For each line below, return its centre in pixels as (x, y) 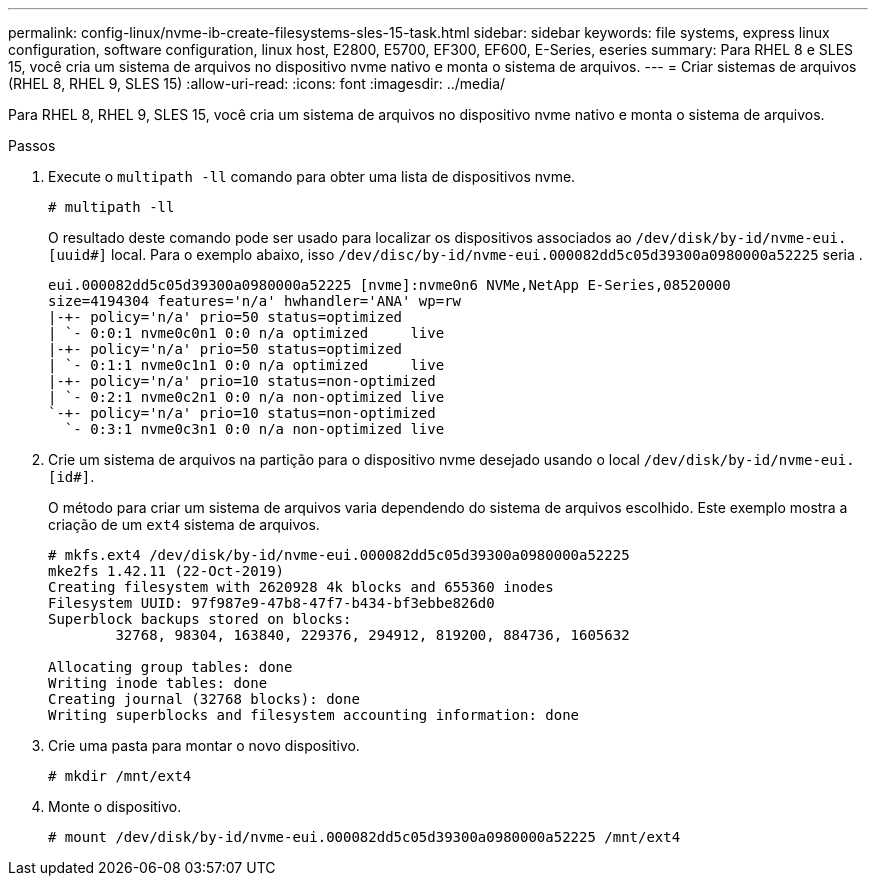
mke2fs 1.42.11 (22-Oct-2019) (166, 571)
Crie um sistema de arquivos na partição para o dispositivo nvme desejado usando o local (344, 459)
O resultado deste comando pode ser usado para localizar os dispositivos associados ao (340, 237)
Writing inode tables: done (158, 683)
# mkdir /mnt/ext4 (120, 776)
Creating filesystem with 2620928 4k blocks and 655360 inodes (301, 587)
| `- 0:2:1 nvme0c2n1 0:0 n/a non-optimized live (246, 397)
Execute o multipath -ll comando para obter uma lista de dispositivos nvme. (312, 176)
